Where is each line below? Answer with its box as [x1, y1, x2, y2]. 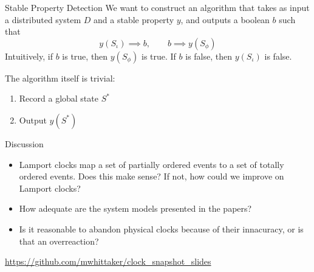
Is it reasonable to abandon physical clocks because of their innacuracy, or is [19, 222, 304, 235]
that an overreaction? [19, 234, 99, 247]
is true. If [142, 49, 176, 62]
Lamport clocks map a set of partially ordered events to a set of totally [19, 158, 284, 170]
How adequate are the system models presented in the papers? [19, 202, 252, 215]
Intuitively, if [5, 49, 53, 62]
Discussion [5, 137, 44, 150]
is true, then [62, 49, 108, 62]
